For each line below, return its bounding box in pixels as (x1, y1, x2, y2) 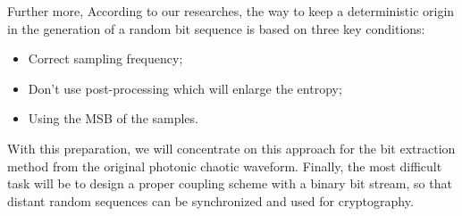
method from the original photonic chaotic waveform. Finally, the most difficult (7, 156, 442, 175)
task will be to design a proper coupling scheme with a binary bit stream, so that (7, 174, 452, 193)
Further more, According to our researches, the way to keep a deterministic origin (7, 2, 455, 20)
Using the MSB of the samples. (28, 109, 198, 128)
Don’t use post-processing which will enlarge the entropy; (28, 79, 342, 97)
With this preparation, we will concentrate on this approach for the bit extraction (7, 138, 456, 157)
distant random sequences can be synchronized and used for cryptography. (7, 191, 414, 210)
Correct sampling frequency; (28, 49, 183, 68)
